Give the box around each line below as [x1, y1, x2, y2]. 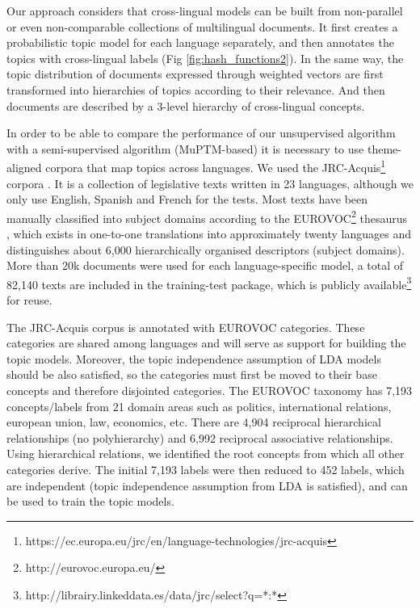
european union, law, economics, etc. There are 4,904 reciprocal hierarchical [6, 414, 381, 430]
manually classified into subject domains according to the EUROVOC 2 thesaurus [6, 207, 408, 226]
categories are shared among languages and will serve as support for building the [6, 334, 406, 351]
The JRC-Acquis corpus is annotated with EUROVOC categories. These [6, 318, 365, 335]
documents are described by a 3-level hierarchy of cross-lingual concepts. [6, 97, 365, 114]
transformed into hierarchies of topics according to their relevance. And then [6, 81, 385, 98]
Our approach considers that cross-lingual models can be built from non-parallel [6, 2, 403, 19]
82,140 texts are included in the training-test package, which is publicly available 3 [6, 273, 412, 292]
